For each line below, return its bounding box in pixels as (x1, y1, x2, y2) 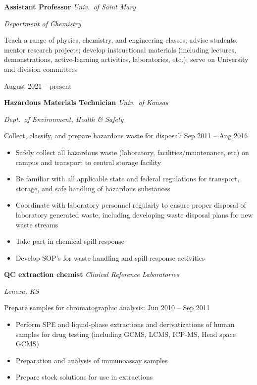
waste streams (15, 219, 58, 229)
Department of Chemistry (4, 18, 81, 28)
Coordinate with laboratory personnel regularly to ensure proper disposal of (15, 200, 246, 210)
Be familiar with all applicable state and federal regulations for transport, (15, 173, 240, 184)
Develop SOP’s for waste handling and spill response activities (15, 252, 205, 263)
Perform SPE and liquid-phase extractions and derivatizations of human (15, 319, 235, 330)
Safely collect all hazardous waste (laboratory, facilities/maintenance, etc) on (15, 147, 249, 157)
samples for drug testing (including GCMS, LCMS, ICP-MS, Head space (15, 329, 236, 339)
